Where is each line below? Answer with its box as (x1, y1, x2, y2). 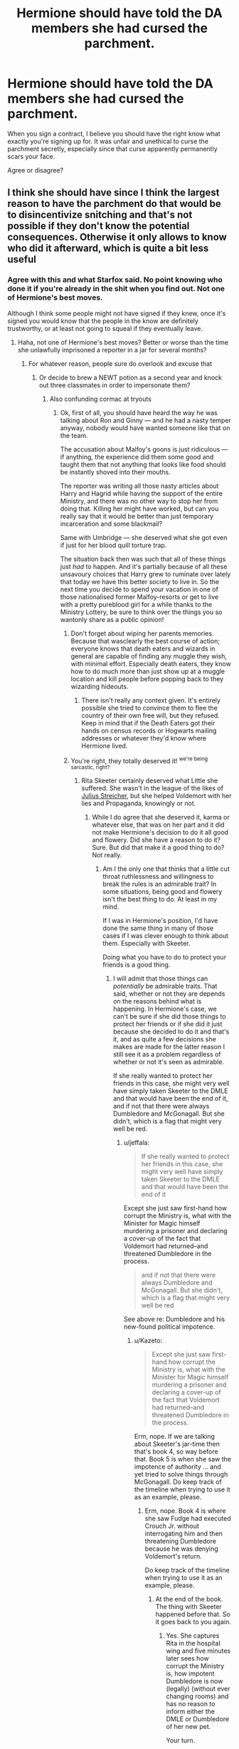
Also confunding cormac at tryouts (49, 394, 152, 403)
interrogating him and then (144, 1529, 223, 1538)
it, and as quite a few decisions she (112, 1035, 217, 1044)
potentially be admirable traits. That (112, 982, 218, 991)
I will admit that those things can (112, 974, 208, 983)
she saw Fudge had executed (144, 1514, 231, 1523)
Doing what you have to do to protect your (102, 953, 226, 962)
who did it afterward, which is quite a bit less (7, 243, 209, 255)
